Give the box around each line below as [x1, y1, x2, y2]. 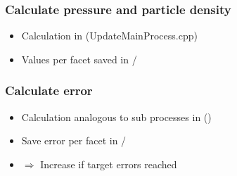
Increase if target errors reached [40, 156, 177, 171]
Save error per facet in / [21, 133, 127, 148]
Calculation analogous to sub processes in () [21, 109, 212, 124]
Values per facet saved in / [21, 51, 137, 66]
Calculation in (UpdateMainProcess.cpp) [21, 28, 198, 43]
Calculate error [5, 82, 93, 99]
